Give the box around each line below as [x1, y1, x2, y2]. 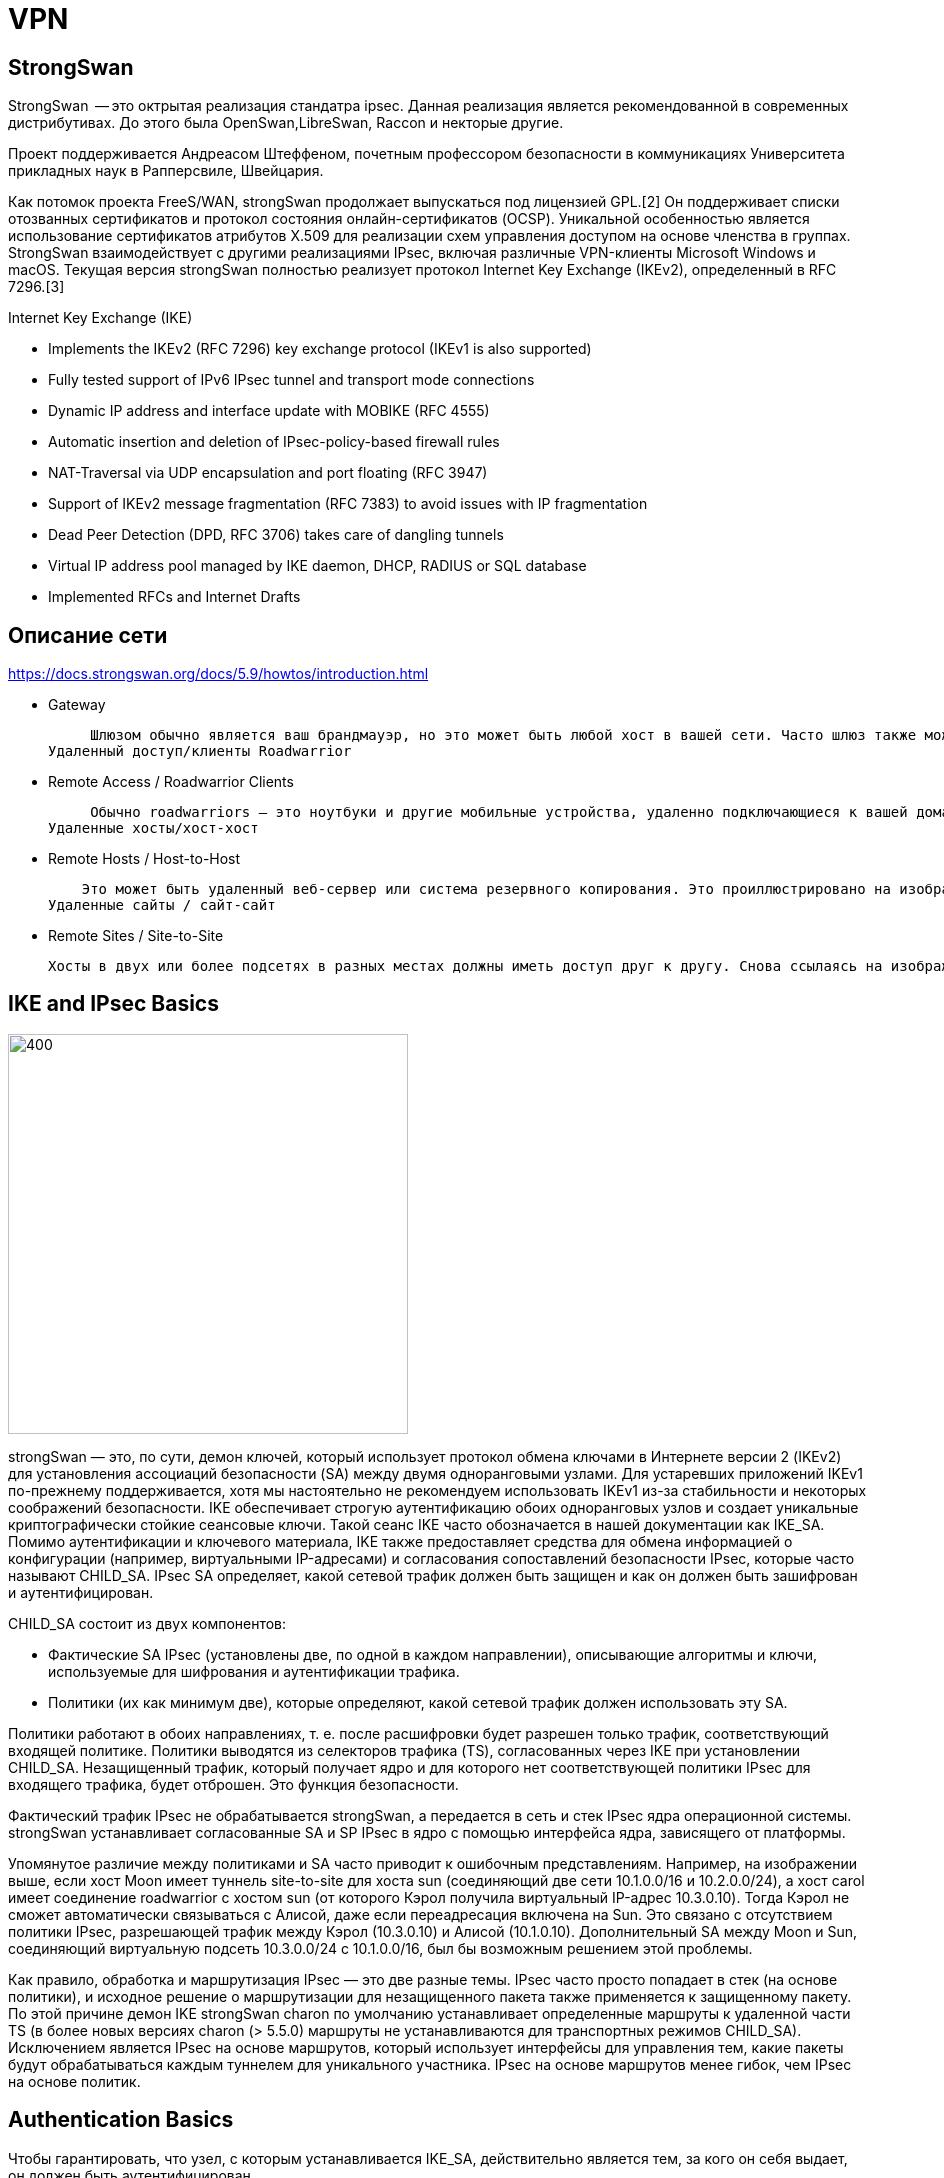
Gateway [48, 696, 106, 714]
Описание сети [8, 622, 168, 648]
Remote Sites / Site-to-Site [48, 927, 224, 945]
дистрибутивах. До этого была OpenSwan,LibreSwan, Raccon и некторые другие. [8, 114, 564, 132]
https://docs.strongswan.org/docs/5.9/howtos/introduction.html [8, 665, 429, 683]
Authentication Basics [8, 2107, 234, 2133]
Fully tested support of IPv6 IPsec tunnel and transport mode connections [48, 371, 535, 389]
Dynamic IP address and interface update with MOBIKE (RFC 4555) [48, 402, 490, 420]
